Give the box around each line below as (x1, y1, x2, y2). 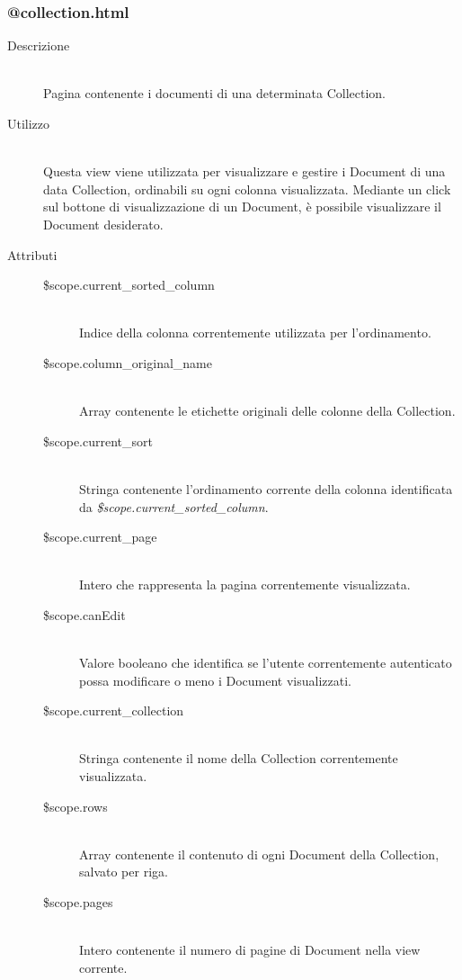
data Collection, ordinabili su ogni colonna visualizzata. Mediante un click (43, 179, 451, 198)
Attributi (7, 245, 58, 264)
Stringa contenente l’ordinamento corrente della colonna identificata (79, 479, 453, 498)
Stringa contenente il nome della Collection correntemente (79, 749, 398, 768)
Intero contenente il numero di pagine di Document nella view (79, 940, 421, 959)
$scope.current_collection (43, 701, 184, 720)
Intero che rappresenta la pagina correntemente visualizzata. (79, 575, 411, 594)
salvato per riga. (79, 862, 168, 881)
